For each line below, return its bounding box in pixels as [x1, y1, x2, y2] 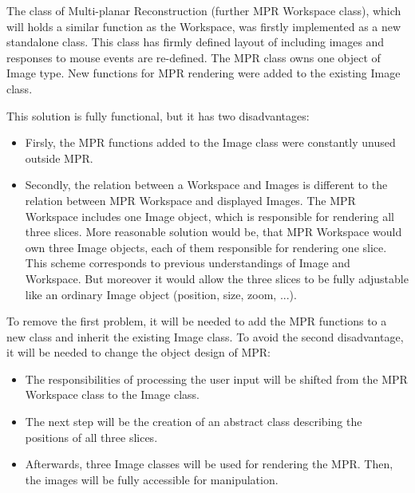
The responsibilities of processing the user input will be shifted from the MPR [25, 370, 408, 387]
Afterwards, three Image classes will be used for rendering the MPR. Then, [25, 456, 393, 472]
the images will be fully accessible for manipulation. [25, 471, 279, 487]
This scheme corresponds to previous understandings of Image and [25, 254, 350, 271]
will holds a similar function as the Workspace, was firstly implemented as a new [6, 18, 401, 34]
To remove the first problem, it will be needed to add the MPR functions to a [6, 313, 387, 329]
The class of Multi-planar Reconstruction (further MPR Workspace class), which [6, 2, 401, 18]
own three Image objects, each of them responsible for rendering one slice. [25, 239, 387, 255]
